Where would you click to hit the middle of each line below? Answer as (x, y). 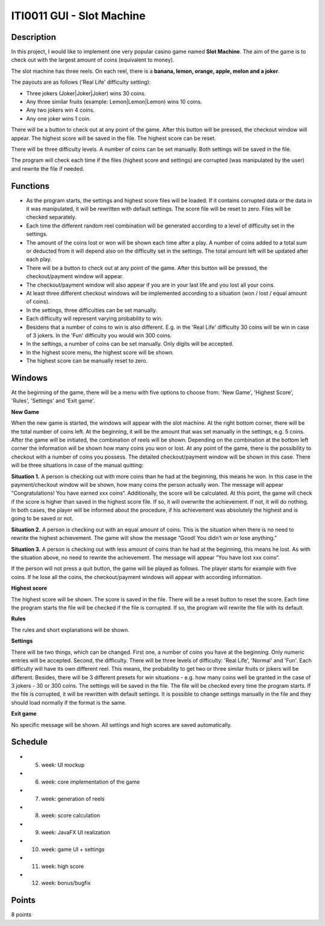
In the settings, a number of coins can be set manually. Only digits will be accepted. (130, 344)
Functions (30, 186)
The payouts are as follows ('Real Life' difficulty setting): (81, 82)
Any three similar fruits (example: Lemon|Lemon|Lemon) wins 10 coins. (114, 102)
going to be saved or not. (42, 518)
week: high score (63, 866)
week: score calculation (71, 816)
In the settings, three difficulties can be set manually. (92, 310)
